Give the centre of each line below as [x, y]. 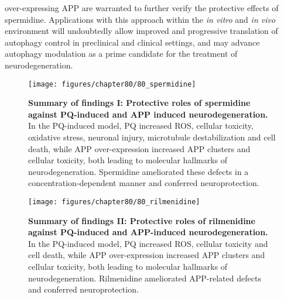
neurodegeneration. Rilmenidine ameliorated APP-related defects [145, 278]
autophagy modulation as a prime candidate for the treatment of [121, 54]
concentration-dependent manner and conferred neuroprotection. [144, 183]
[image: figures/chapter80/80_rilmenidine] [114, 202]
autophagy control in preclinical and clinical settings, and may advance [132, 42]
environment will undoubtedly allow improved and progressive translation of [141, 31]
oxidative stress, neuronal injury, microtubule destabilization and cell [152, 137]
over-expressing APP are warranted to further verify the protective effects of [142, 8]
